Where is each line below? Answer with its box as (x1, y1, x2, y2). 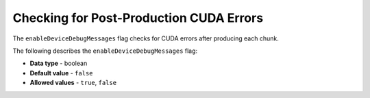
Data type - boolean (29, 59, 88, 68)
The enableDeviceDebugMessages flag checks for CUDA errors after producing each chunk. (12, 34, 279, 42)
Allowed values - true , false (29, 79, 116, 87)
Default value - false (29, 69, 93, 77)
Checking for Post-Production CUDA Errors (12, 10, 264, 25)
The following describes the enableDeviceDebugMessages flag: (12, 47, 198, 55)
